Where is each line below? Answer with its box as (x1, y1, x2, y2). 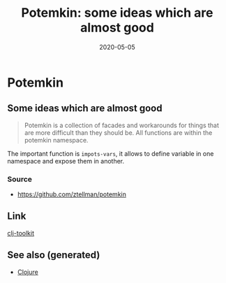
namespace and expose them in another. (7, 157, 125, 165)
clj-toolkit (7, 228, 35, 237)
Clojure (17, 268, 38, 276)
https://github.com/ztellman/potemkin (17, 190, 127, 198)
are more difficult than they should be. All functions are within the (24, 128, 213, 137)
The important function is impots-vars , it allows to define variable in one (7, 149, 214, 158)
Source (7, 174, 33, 184)
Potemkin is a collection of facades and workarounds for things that (24, 121, 220, 129)
